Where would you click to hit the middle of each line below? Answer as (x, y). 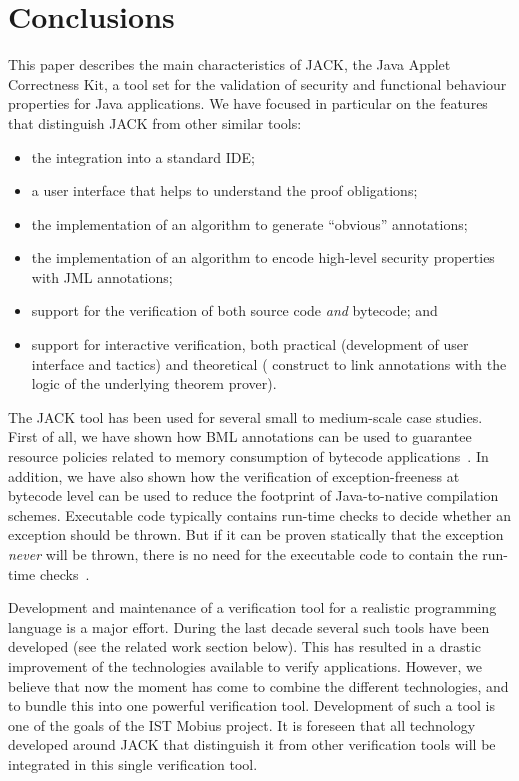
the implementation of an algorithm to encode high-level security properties (263, 257)
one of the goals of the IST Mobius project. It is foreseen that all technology (242, 724)
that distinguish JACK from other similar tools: (155, 122)
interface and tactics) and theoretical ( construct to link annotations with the (269, 363)
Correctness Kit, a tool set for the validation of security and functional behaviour (257, 83)
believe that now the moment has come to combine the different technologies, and (258, 685)
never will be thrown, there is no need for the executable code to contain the (243, 554)
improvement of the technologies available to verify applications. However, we (245, 665)
